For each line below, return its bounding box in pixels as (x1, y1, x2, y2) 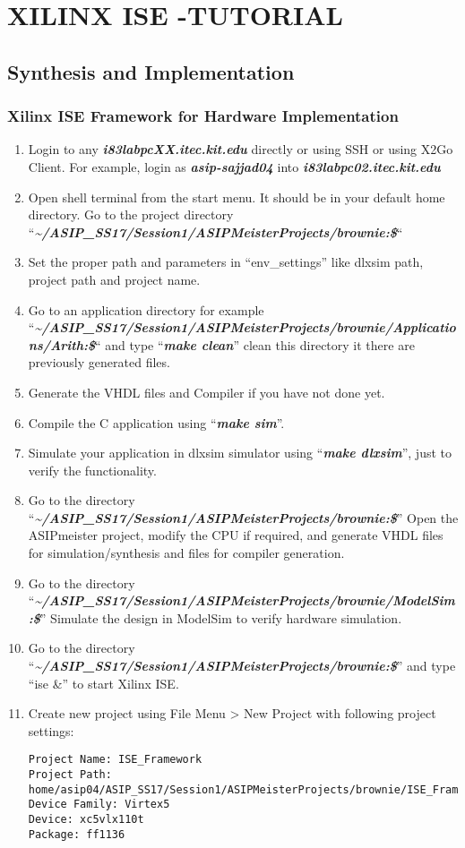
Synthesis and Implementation (7, 57, 295, 85)
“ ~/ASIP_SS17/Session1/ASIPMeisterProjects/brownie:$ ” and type (28, 656, 456, 675)
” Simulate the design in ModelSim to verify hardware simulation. (39, 608, 402, 627)
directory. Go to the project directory (28, 205, 234, 224)
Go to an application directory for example (28, 300, 264, 319)
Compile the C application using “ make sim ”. (28, 413, 285, 432)
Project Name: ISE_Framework (28, 753, 202, 767)
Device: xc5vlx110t (28, 813, 144, 827)
